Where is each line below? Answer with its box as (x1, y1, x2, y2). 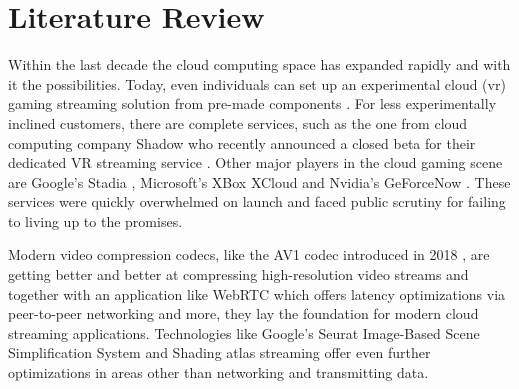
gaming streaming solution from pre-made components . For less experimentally (8, 93, 497, 114)
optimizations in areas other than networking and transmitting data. (8, 362, 429, 383)
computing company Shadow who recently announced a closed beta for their (8, 132, 476, 153)
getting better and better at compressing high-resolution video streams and (8, 264, 469, 285)
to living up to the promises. (8, 210, 183, 231)
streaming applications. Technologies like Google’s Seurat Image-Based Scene (8, 322, 480, 343)
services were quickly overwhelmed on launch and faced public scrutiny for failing (8, 191, 506, 212)
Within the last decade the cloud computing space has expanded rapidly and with (8, 54, 511, 75)
